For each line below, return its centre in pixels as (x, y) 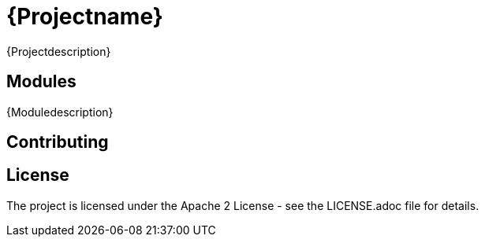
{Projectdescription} (59, 51)
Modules (41, 82)
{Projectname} (85, 17)
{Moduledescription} (60, 112)
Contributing (58, 142)
